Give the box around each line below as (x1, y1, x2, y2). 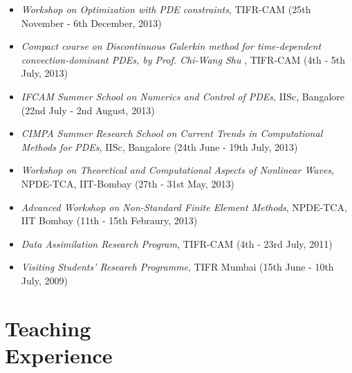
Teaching (5, 313, 91, 342)
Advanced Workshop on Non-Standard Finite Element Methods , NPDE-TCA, (21, 199, 347, 214)
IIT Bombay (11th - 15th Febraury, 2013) (21, 213, 198, 228)
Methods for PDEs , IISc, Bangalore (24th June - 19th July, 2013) (21, 139, 298, 154)
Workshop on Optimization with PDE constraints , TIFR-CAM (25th (21, 2, 311, 16)
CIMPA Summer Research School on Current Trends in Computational (21, 126, 323, 140)
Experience (5, 340, 113, 369)
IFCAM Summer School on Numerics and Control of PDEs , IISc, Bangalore (21, 89, 344, 103)
